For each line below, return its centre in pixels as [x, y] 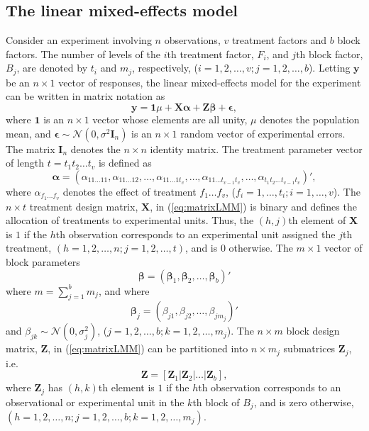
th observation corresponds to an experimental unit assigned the [195, 234]
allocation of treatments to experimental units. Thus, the [130, 220]
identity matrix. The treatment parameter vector [256, 149]
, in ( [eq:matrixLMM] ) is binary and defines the [253, 206]
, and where [124, 290]
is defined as [125, 163]
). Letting [329, 68]
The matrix [31, 149]
